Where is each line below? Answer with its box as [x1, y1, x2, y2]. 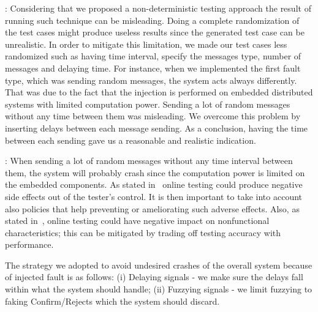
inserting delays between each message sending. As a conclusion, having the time [5, 121, 308, 134]
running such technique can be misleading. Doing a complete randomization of [5, 13, 300, 26]
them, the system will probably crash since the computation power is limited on [5, 166, 305, 179]
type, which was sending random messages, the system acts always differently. [5, 73, 297, 86]
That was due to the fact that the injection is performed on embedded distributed [5, 86, 313, 98]
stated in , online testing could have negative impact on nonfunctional [5, 214, 270, 227]
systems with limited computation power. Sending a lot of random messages [5, 97, 290, 110]
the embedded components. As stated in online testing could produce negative [5, 178, 303, 191]
